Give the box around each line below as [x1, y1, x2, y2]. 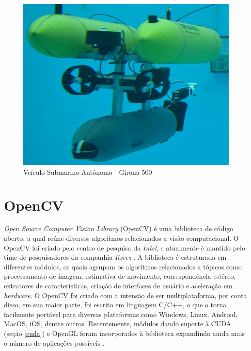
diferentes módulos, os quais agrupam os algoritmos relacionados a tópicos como [4, 261, 242, 271]
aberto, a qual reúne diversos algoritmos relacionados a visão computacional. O [4, 233, 239, 243]
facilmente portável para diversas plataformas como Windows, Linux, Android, [4, 309, 238, 319]
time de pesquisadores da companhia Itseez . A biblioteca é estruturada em [4, 252, 227, 262]
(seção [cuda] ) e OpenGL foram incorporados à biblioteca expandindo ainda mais [4, 328, 245, 338]
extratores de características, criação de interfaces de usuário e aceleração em [4, 280, 233, 290]
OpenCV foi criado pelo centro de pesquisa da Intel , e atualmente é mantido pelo [4, 242, 245, 252]
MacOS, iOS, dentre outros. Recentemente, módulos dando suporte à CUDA [4, 318, 231, 329]
